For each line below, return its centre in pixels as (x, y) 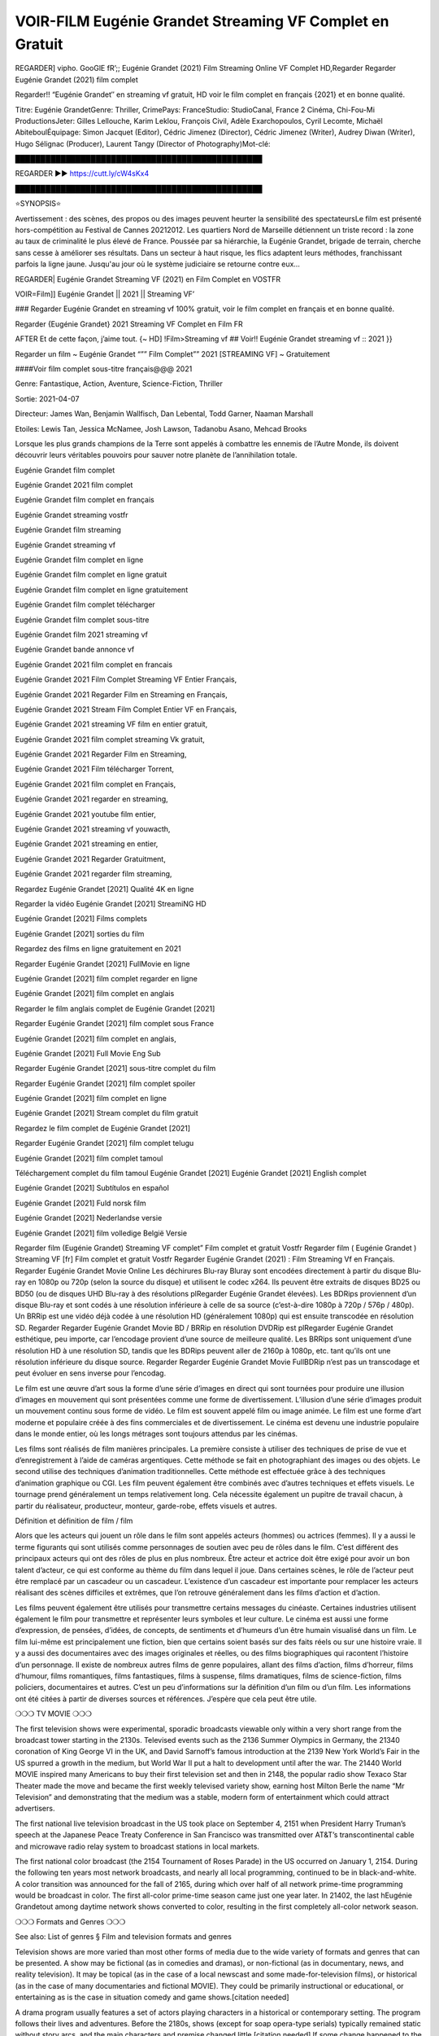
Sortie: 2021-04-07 (47, 398)
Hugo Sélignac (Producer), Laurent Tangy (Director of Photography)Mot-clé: (143, 143)
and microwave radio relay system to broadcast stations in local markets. (137, 1846)
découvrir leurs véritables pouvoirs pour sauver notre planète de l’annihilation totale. (156, 455)
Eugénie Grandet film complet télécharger (85, 605)
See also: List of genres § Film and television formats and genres (123, 1937)
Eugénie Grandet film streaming (68, 530)
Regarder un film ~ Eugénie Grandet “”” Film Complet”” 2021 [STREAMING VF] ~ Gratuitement (172, 353)
